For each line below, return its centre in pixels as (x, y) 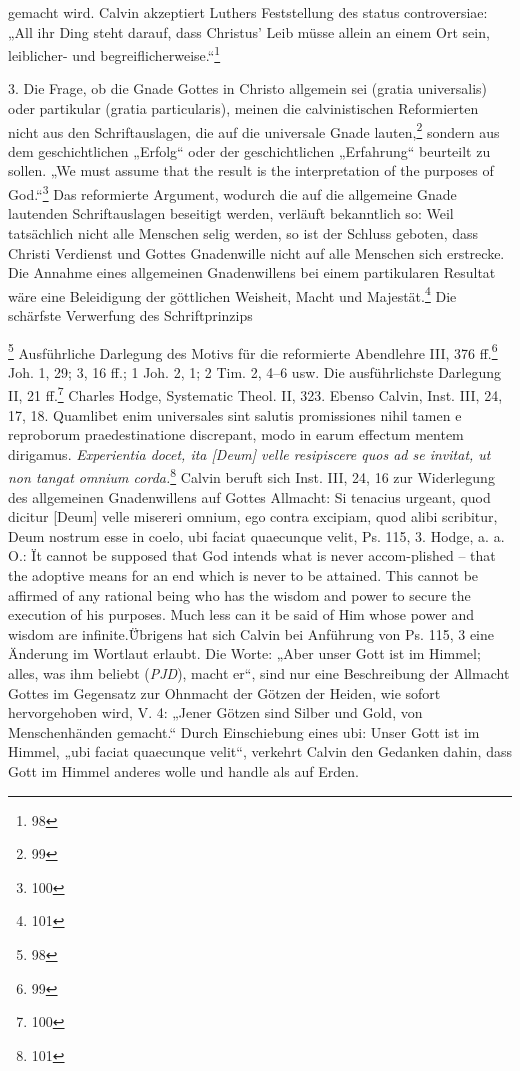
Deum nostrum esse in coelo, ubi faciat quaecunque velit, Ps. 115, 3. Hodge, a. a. (256, 535)
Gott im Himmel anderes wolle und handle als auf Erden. (183, 770)
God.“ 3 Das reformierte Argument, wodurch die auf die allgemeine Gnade (232, 192)
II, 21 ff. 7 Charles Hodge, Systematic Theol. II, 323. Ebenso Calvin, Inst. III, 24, (255, 394)
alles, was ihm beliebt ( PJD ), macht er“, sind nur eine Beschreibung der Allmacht (259, 673)
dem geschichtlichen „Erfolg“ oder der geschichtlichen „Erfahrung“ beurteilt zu (249, 150)
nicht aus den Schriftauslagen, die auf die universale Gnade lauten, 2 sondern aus (254, 130)
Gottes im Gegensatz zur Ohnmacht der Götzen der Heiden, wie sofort (224, 692)
